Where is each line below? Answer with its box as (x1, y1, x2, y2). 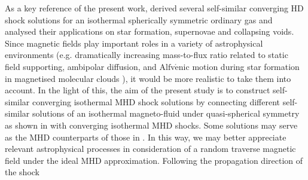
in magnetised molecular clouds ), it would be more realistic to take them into (5, 72, 291, 84)
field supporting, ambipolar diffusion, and (5, 60, 157, 72)
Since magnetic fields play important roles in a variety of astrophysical (5, 36, 263, 49)
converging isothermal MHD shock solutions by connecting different (32, 95, 280, 108)
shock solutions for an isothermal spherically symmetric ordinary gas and (5, 13, 273, 26)
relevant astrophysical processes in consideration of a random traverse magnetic (5, 142, 296, 155)
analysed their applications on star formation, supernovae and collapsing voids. (5, 25, 294, 38)
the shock (5, 166, 40, 178)
